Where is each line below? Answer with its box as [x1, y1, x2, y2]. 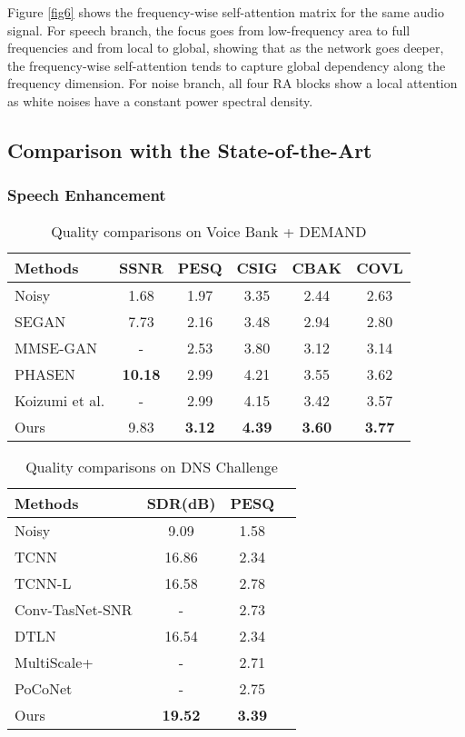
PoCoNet [15, 677, 73, 699]
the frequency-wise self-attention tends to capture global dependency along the [7, 55, 446, 75]
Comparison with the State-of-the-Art [7, 135, 372, 164]
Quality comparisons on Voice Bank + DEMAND [51, 220, 367, 242]
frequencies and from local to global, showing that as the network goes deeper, [7, 38, 444, 57]
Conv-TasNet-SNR [15, 598, 133, 620]
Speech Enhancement [7, 184, 166, 206]
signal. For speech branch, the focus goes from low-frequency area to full [7, 20, 411, 39]
